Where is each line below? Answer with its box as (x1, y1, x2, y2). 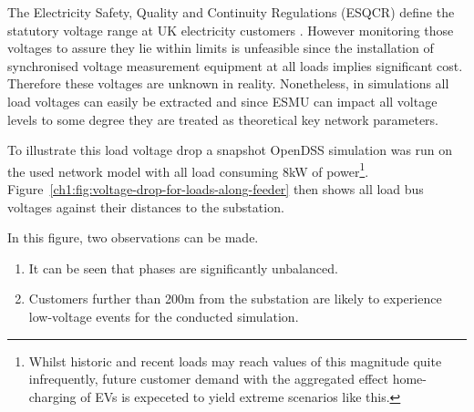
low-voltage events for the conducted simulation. (28, 306, 299, 325)
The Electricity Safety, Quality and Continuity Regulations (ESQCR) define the (7, 3, 455, 21)
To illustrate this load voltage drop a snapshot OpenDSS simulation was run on (7, 140, 453, 160)
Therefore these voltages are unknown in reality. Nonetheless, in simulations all (7, 74, 449, 93)
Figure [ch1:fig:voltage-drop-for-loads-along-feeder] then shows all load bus (7, 180, 424, 198)
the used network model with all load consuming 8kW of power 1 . (7, 159, 369, 180)
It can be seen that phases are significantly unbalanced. (28, 258, 338, 277)
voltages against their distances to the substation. (7, 197, 284, 216)
